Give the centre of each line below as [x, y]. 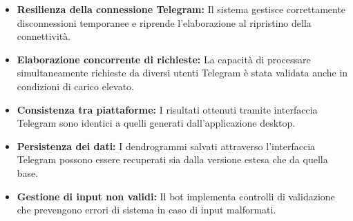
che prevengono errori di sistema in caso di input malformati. [146, 210]
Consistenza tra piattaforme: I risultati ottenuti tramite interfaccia [167, 109]
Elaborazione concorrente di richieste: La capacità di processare [164, 59]
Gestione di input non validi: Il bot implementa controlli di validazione [176, 196]
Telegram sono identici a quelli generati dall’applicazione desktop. [156, 123]
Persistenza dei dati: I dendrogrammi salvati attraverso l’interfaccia [166, 146]
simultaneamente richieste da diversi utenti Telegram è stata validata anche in [182, 73]
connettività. [44, 36]
